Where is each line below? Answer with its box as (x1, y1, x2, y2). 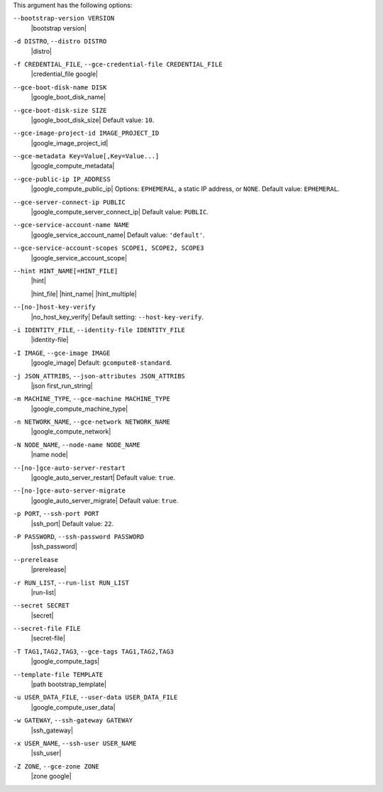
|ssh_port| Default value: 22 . (30, 519, 114, 528)
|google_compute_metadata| (30, 162, 115, 170)
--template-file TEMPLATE (13, 671, 104, 678)
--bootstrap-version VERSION (13, 14, 115, 23)
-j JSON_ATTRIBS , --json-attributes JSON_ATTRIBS (13, 371, 186, 380)
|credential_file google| (30, 70, 99, 78)
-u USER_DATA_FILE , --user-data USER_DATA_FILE (13, 693, 178, 702)
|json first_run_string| (30, 381, 94, 390)
